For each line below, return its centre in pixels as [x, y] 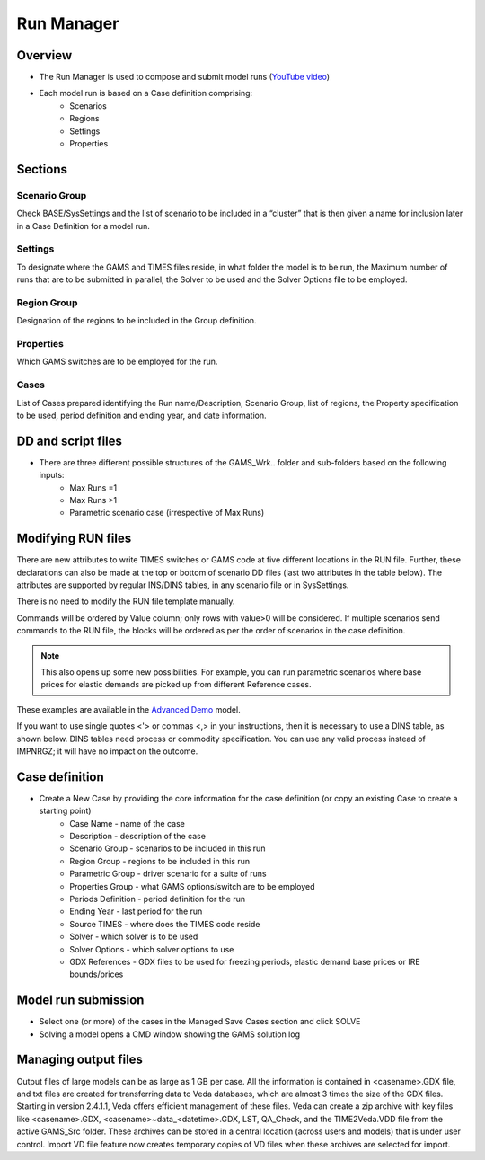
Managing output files [80, 1060]
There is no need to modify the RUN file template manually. [126, 601]
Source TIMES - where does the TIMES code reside [165, 924]
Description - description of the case [138, 837]
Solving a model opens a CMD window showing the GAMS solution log [170, 1034]
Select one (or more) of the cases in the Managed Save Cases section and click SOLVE [200, 1022]
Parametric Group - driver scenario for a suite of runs [168, 874]
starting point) [65, 811]
